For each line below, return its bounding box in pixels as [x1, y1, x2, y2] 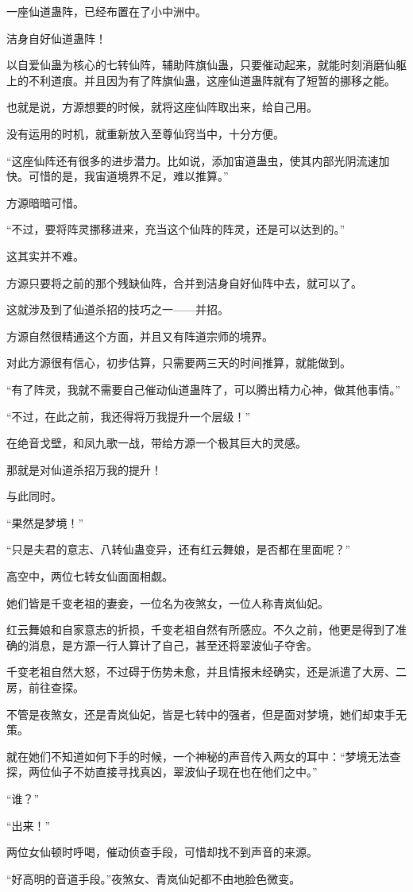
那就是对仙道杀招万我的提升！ [6, 461, 162, 477]
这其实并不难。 [6, 247, 84, 264]
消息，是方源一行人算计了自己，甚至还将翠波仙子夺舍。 [28, 636, 318, 653]
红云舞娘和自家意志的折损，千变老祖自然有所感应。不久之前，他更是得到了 [6, 621, 396, 638]
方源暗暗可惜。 [6, 194, 84, 210]
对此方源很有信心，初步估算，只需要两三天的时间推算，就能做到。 [6, 354, 351, 371]
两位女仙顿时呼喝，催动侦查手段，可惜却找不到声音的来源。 [6, 844, 318, 860]
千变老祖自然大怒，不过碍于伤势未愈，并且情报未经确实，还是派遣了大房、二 [6, 663, 407, 680]
